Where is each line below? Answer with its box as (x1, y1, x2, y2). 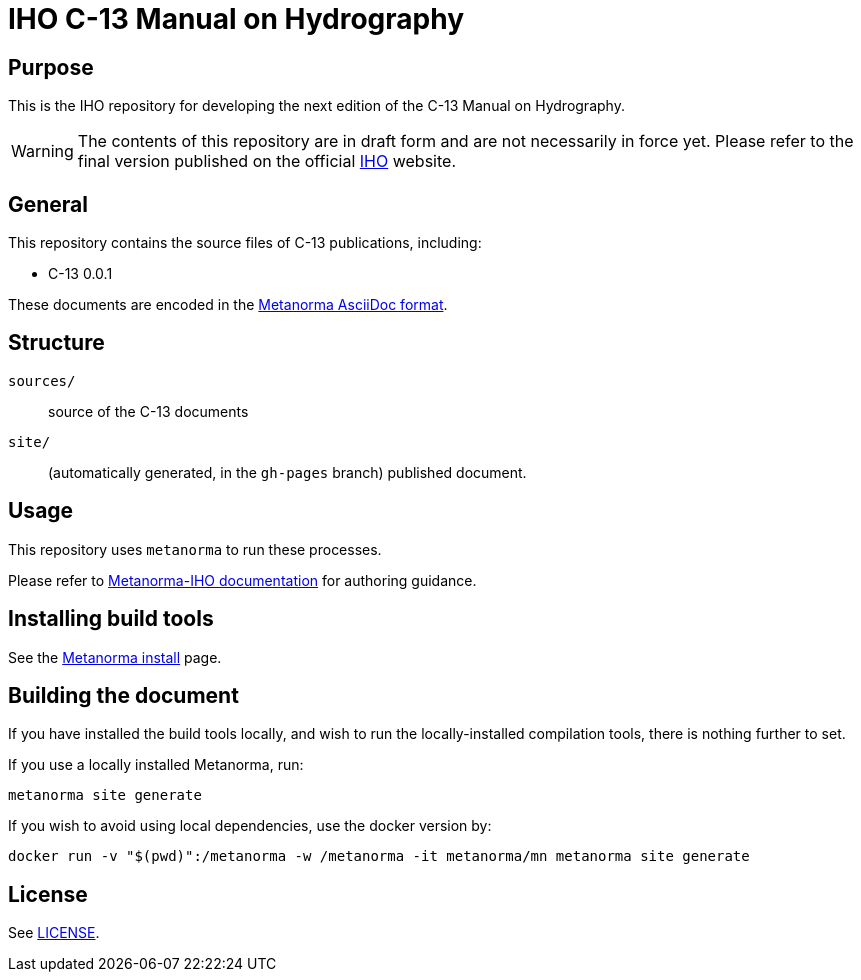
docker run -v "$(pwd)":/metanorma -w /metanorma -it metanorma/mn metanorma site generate (8, 848, 750, 865)
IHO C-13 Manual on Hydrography (8, 2, 465, 36)
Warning (11, 141, 74, 162)
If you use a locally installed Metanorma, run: (8, 756, 304, 774)
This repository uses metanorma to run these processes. (8, 540, 382, 558)
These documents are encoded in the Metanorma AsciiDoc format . (8, 296, 448, 314)
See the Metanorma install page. (8, 648, 222, 666)
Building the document (8, 682, 239, 708)
